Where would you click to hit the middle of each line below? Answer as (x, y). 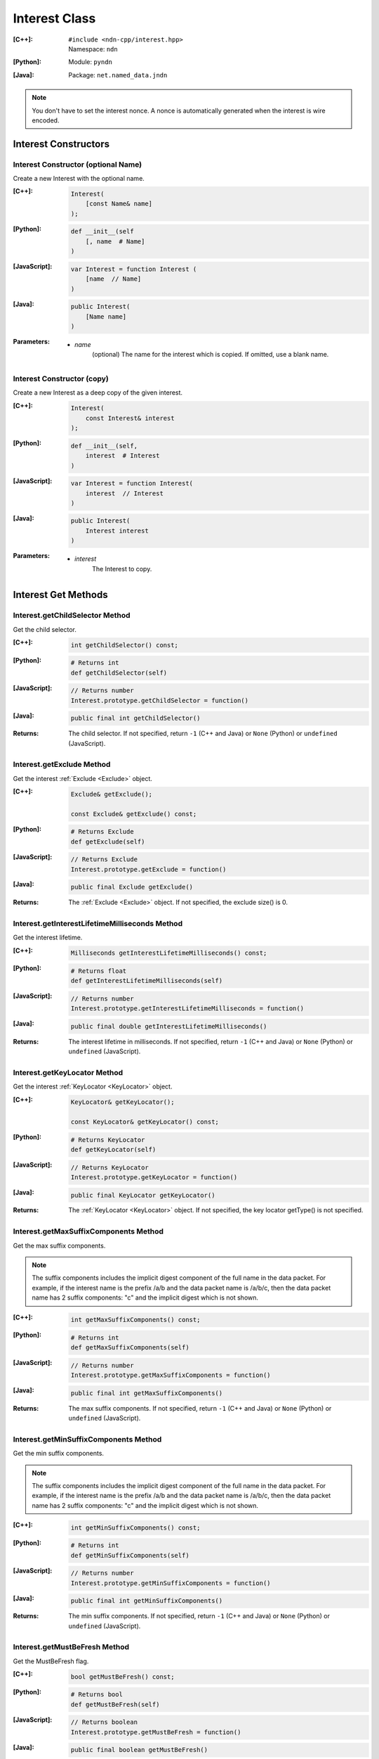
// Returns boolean (104, 1722)
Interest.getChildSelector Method (72, 616)
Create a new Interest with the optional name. (79, 179)
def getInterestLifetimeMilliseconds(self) (147, 981)
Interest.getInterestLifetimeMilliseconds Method (98, 923)
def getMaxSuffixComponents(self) (130, 1348)
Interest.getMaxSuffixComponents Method (88, 1231)
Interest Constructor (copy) (61, 379)
